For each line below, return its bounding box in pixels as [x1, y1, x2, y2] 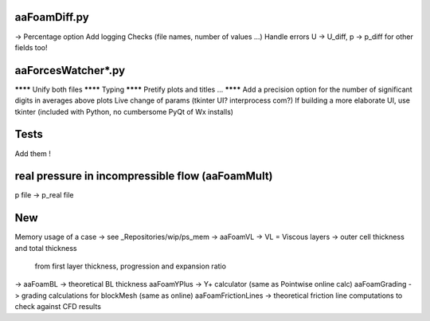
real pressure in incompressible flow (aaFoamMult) [14, 170, 273, 183]
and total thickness [14, 243, 77, 252]
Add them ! [14, 148, 51, 159]
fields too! [14, 42, 48, 52]
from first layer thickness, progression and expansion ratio [34, 261, 227, 271]
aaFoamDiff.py [14, 10, 89, 24]
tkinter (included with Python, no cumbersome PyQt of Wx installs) [14, 107, 234, 116]
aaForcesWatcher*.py [14, 64, 126, 77]
